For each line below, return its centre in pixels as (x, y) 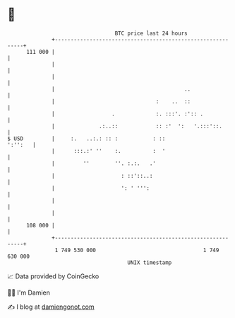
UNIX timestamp (150, 262)
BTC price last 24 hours (151, 33)
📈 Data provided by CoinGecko (53, 276)
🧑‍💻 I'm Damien (29, 293)
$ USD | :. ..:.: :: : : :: (86, 138)
